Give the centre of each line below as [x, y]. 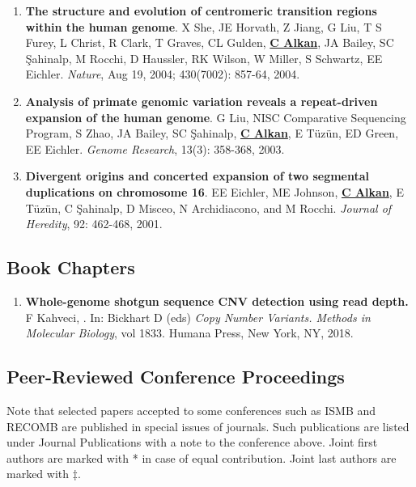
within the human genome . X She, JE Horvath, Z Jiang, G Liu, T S [204, 26]
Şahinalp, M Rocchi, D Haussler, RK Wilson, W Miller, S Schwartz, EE [204, 58]
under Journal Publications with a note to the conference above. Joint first [192, 442]
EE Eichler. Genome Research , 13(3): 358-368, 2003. [155, 148]
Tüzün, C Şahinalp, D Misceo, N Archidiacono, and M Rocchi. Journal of [208, 208]
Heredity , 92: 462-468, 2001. [94, 224]
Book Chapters [71, 267]
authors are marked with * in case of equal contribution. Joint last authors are [202, 457]
